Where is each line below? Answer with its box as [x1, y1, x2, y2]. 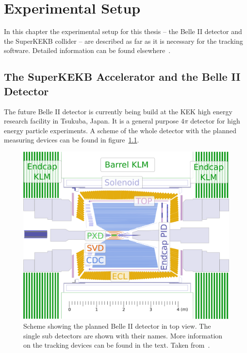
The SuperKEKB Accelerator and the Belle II [4, 69, 241, 84]
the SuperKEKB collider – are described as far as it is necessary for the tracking [4, 35, 243, 46]
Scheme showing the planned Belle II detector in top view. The [23, 320, 211, 331]
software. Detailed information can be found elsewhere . [4, 45, 171, 55]
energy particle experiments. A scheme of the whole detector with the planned [4, 125, 236, 135]
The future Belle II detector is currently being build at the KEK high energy [4, 106, 232, 116]
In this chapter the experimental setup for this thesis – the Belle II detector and [4, 26, 242, 36]
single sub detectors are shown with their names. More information [23, 330, 223, 340]
